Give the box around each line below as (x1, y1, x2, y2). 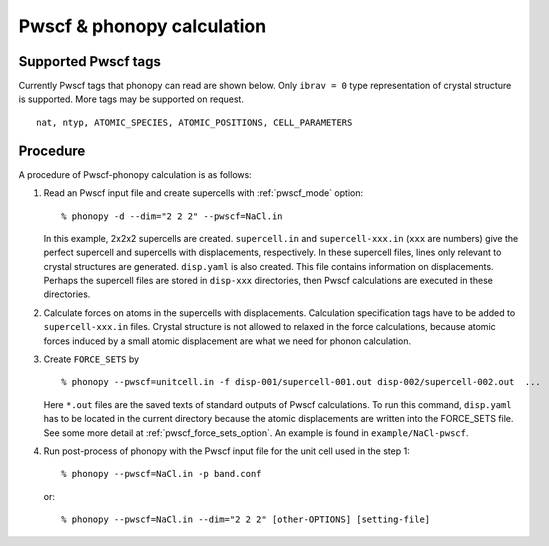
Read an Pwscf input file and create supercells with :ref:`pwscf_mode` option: (43, 187, 364, 199)
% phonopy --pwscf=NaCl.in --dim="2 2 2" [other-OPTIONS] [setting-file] (61, 514, 431, 525)
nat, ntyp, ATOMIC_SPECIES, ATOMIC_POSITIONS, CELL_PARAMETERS (36, 116, 353, 128)
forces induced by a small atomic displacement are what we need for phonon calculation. (43, 335, 412, 347)
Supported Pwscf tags (18, 53, 162, 70)
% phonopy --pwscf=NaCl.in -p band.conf (61, 468, 262, 480)
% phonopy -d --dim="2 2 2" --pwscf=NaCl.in (61, 210, 284, 222)
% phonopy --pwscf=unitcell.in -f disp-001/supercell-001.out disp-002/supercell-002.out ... (61, 376, 542, 388)
